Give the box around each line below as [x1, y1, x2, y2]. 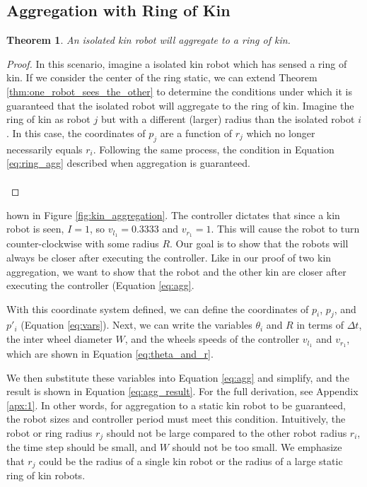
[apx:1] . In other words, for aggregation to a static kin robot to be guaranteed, [6, 397, 346, 412]
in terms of [296, 317, 344, 332]
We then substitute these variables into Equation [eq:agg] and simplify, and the [6, 370, 349, 385]
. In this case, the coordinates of [6, 125, 146, 140]
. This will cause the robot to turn [211, 221, 360, 236]
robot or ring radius [6, 425, 93, 440]
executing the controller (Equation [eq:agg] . [6, 278, 194, 293]
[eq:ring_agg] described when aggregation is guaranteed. [6, 156, 250, 170]
